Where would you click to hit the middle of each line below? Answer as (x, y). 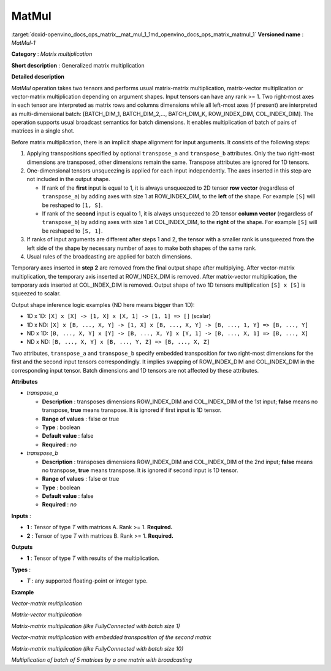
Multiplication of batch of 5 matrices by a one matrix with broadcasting (102, 659)
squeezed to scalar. (36, 293)
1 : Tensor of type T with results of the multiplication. (93, 558)
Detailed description (38, 77)
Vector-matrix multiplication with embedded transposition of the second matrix (111, 637)
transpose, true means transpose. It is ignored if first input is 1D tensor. (132, 410)
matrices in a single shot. (43, 131)
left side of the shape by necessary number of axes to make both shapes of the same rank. (142, 248)
